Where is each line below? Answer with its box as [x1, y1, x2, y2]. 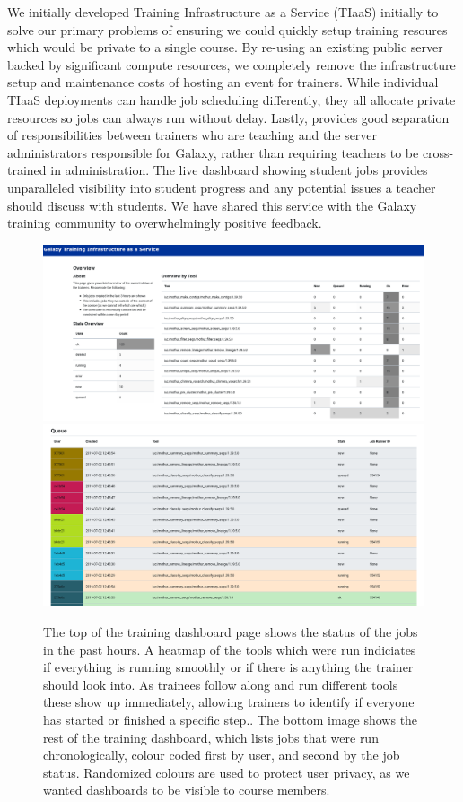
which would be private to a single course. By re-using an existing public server [7, 38, 443, 57]
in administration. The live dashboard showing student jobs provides [50, 161, 428, 179]
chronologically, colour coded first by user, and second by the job [43, 745, 400, 764]
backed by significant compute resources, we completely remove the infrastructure [7, 55, 456, 74]
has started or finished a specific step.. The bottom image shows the [43, 710, 418, 729]
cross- [422, 143, 454, 161]
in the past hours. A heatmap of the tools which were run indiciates [43, 640, 416, 658]
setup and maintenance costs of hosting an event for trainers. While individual [7, 73, 439, 92]
